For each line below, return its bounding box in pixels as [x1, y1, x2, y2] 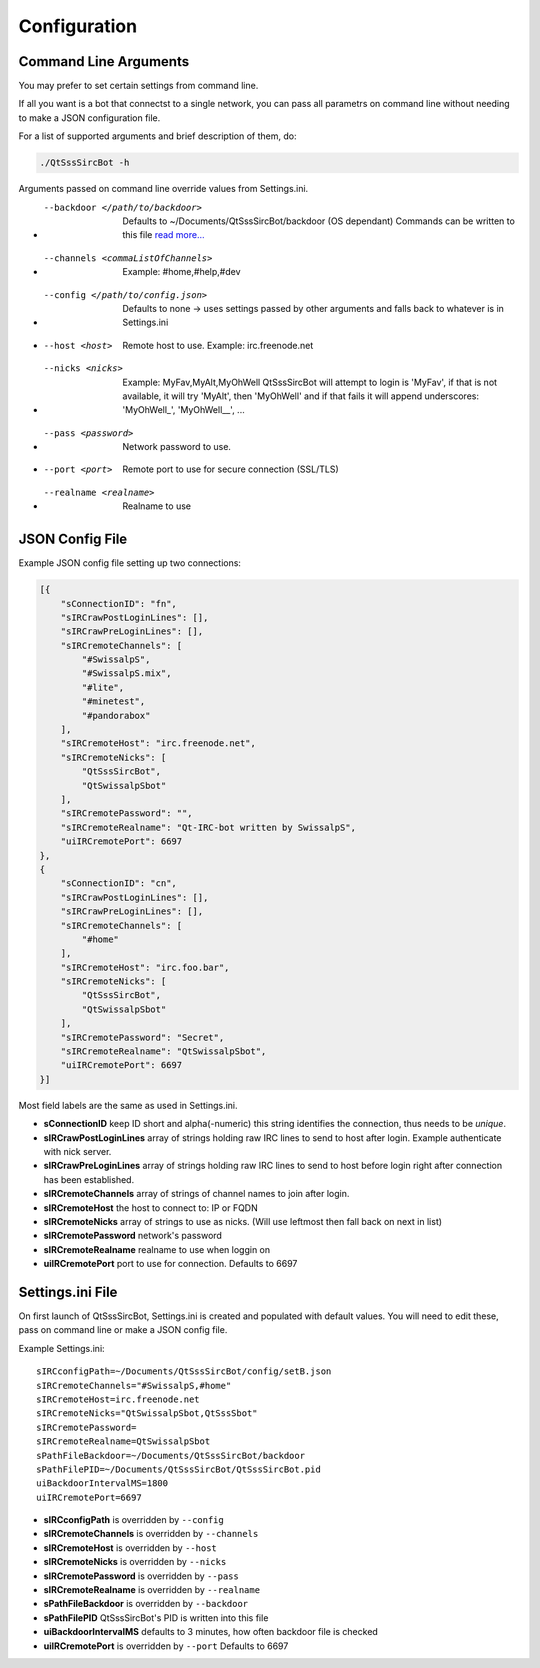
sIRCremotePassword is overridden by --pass [43, 1570, 239, 1582]
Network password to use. [122, 441, 232, 453]
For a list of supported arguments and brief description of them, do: [18, 130, 297, 142]
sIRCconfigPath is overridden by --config [43, 1514, 224, 1526]
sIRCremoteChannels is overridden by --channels [43, 1528, 259, 1540]
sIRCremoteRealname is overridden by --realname [43, 1584, 260, 1596]
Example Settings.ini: [18, 1342, 105, 1354]
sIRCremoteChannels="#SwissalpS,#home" [36, 1380, 232, 1391]
